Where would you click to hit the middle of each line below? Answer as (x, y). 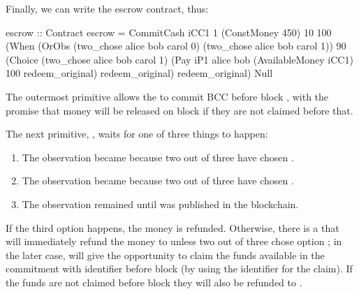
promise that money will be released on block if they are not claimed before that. (179, 110)
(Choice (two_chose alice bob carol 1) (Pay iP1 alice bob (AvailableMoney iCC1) (179, 59)
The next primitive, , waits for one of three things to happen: (137, 134)
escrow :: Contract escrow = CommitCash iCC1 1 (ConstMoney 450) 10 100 (169, 32)
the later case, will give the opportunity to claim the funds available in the (165, 255)
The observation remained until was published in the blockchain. (160, 204)
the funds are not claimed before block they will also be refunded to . (154, 282)
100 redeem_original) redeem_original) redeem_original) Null (139, 73)
